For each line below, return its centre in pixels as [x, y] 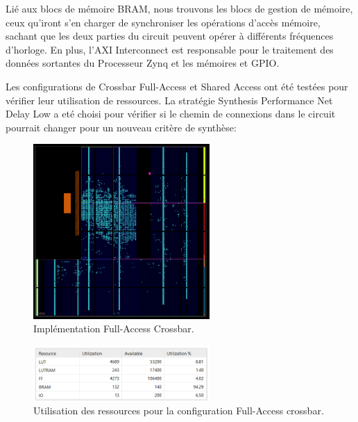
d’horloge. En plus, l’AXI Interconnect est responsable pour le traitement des [170, 49]
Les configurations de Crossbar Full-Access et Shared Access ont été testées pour [177, 86]
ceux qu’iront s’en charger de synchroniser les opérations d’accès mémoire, [163, 22]
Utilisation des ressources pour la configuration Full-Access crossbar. [179, 411]
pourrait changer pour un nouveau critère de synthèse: [121, 127]
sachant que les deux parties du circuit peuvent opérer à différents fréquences [170, 36]
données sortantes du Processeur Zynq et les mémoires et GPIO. [143, 63]
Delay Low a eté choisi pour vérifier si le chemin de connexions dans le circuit [171, 114]
